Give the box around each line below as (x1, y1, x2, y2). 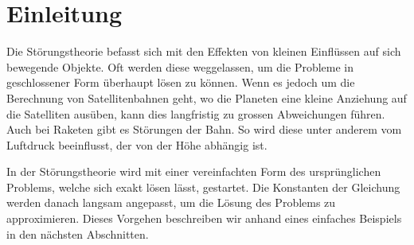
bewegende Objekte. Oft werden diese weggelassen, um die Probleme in (6, 58, 354, 75)
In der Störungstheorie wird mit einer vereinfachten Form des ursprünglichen (6, 163, 381, 180)
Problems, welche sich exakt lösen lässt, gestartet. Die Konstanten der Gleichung (6, 178, 400, 195)
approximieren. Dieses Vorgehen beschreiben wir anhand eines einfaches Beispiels (6, 210, 402, 227)
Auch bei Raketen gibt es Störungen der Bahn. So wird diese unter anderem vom (6, 121, 402, 138)
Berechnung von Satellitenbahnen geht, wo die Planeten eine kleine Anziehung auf (6, 89, 407, 106)
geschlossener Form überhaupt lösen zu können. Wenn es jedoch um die (6, 74, 355, 91)
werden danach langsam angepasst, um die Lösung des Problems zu (6, 194, 336, 211)
